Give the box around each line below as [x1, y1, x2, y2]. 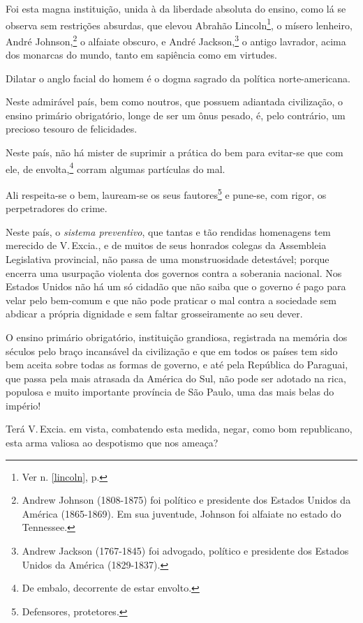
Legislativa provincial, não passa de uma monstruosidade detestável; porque [6, 251, 329, 266]
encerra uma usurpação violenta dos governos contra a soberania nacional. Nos [6, 265, 342, 280]
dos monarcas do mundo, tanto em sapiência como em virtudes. [6, 47, 277, 62]
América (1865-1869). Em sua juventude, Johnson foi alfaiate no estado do [22, 506, 341, 520]
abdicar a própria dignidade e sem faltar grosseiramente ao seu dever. [6, 306, 303, 321]
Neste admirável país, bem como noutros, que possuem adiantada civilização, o [6, 94, 343, 109]
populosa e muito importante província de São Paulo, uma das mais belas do [6, 384, 334, 399]
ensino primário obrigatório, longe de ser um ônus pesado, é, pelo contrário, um [6, 107, 346, 122]
